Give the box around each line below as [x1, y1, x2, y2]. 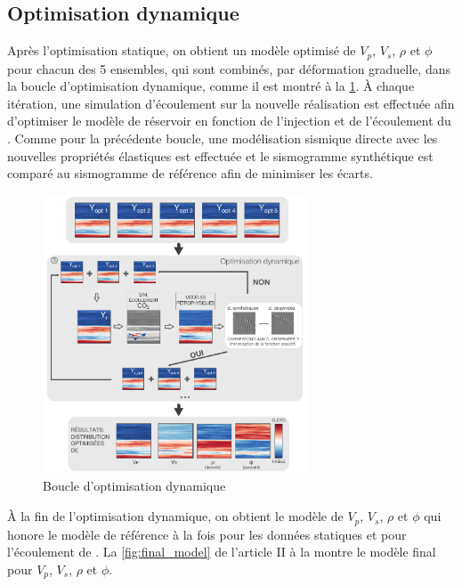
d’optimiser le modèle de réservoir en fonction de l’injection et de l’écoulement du [7, 111, 451, 130]
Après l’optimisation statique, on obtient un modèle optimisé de [7, 41, 356, 60]
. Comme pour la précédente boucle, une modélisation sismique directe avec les [7, 129, 438, 148]
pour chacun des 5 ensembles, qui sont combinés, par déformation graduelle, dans [7, 59, 451, 77]
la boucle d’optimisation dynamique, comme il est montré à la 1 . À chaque [7, 77, 415, 95]
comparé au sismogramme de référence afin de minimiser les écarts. [7, 164, 373, 183]
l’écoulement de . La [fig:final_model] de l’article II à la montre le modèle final [7, 542, 436, 561]
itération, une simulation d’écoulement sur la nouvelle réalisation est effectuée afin [7, 94, 455, 112]
